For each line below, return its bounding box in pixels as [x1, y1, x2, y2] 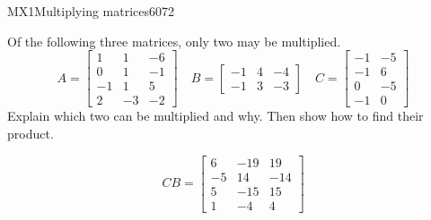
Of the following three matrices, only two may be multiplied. [7, 31, 341, 50]
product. [7, 123, 54, 142]
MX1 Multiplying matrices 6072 [7, 2, 175, 20]
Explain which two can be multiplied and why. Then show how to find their [7, 106, 424, 125]
